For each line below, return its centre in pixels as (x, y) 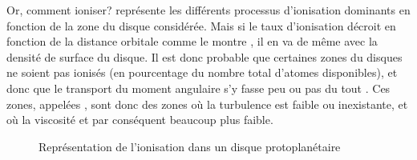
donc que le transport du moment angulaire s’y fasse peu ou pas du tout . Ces (198, 88)
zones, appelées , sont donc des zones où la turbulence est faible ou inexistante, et (207, 104)
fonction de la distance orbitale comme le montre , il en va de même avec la (192, 41)
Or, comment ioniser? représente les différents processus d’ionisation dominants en (208, 10)
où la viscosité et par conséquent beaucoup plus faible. (140, 120)
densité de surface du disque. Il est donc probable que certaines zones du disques (204, 56)
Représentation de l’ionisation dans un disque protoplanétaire (190, 146)
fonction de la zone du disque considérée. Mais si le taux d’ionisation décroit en (201, 25)
